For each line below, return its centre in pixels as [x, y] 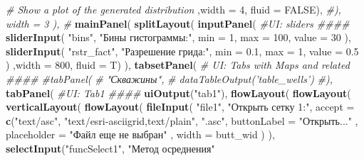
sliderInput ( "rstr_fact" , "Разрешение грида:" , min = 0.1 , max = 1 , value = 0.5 [182, 51]
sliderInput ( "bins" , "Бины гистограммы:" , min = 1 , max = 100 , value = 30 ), [178, 37]
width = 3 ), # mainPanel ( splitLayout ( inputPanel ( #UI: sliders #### [178, 23]
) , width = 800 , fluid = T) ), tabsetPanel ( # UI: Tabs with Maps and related [178, 65]
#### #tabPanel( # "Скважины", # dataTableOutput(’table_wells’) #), [170, 78]
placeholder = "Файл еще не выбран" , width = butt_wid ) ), [140, 134]
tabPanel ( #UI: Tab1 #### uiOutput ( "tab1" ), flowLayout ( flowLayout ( [178, 93]
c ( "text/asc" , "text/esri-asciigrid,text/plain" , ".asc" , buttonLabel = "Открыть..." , [182, 120]
